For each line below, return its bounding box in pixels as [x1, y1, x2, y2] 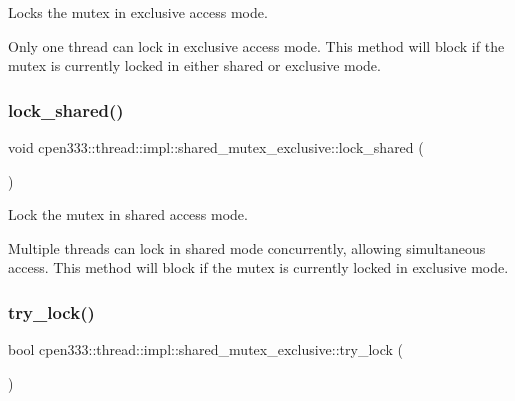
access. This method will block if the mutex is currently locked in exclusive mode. [8, 257, 509, 278]
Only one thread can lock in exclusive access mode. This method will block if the [8, 35, 505, 56]
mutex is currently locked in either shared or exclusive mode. [8, 55, 381, 76]
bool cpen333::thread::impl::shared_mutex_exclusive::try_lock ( [8, 339, 404, 360]
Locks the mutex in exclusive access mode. [8, 2, 268, 22]
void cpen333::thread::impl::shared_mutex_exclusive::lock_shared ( [8, 137, 424, 157]
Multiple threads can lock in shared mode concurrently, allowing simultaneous [8, 237, 486, 258]
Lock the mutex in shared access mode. [8, 204, 248, 225]
